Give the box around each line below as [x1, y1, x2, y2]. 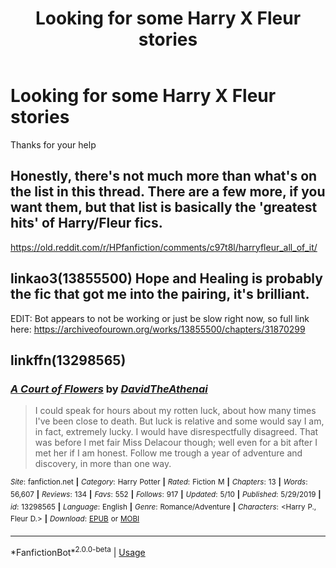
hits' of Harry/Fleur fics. [10, 215, 163, 232]
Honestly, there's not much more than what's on [10, 168, 318, 185]
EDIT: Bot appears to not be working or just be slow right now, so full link [10, 312, 310, 324]
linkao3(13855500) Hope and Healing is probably [10, 270, 323, 287]
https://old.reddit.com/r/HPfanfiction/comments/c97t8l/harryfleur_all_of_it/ [10, 241, 318, 253]
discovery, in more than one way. [34, 458, 172, 470]
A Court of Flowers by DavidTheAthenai [10, 382, 208, 396]
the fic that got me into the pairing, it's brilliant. [10, 286, 310, 303]
